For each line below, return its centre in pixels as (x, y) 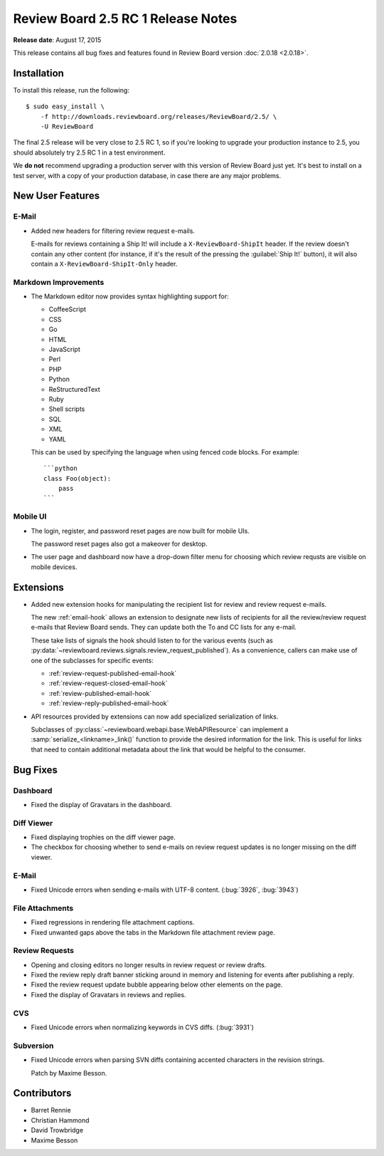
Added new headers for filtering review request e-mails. (113, 231)
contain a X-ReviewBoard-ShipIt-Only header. (104, 264)
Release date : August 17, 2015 (57, 40)
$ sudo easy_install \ (65, 106)
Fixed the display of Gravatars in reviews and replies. (108, 994)
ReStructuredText (74, 389)
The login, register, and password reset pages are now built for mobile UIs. (140, 531)
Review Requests (44, 951)
